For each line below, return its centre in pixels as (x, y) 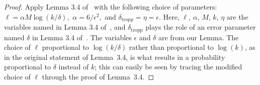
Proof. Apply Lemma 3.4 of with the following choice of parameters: (111, 7)
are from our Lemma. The (198, 37)
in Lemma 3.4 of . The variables (82, 37)
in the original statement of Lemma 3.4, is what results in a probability (115, 57)
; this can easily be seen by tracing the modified (168, 67)
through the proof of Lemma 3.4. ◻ (98, 76)
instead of (74, 67)
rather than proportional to (171, 47)
